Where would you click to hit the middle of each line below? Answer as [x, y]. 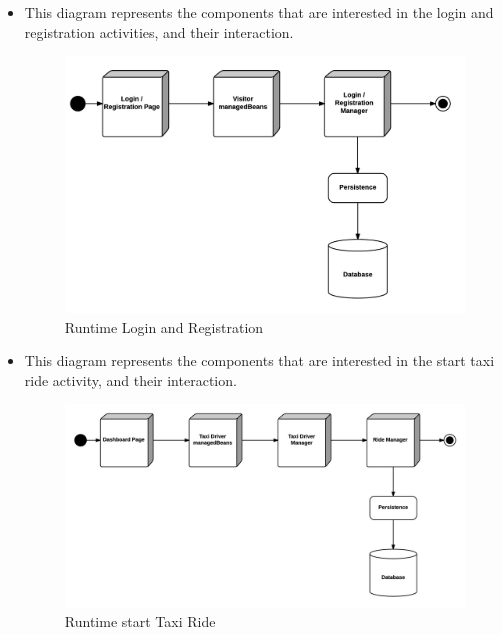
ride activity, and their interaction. [130, 379]
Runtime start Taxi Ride [140, 621]
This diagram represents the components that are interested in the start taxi [259, 360]
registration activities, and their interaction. [159, 31]
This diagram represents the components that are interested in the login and [259, 12]
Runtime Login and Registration [164, 326]
